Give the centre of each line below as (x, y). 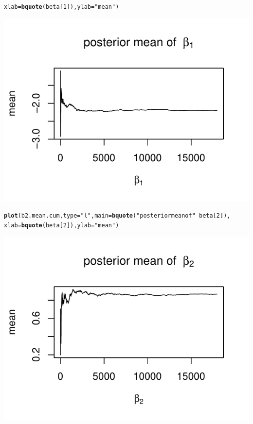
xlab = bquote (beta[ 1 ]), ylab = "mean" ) (62, 7)
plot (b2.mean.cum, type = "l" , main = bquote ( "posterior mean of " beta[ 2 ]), (117, 216)
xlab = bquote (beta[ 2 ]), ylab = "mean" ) (62, 225)
